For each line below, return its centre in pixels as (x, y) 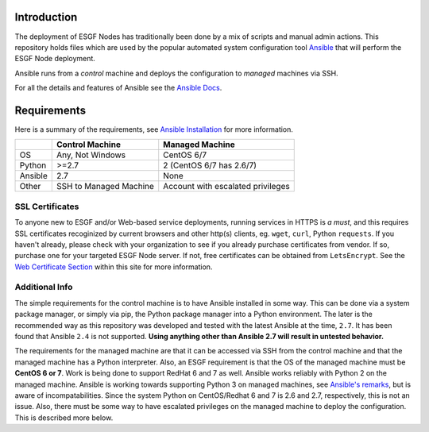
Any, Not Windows (91, 155)
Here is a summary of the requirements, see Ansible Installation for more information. (154, 129)
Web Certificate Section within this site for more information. (114, 267)
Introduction (46, 17)
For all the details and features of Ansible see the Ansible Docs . (118, 88)
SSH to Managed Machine (106, 187)
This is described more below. (64, 418)
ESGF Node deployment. (55, 59)
